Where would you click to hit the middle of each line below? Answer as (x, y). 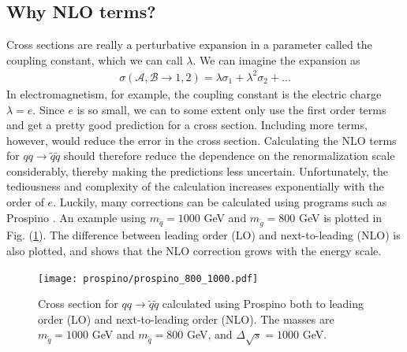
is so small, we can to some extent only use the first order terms (232, 109)
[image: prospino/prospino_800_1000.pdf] (148, 278)
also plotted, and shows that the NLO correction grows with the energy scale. (194, 251)
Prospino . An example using (76, 217)
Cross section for (78, 304)
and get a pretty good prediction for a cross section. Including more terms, (187, 125)
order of (25, 202)
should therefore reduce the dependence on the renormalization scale (229, 156)
